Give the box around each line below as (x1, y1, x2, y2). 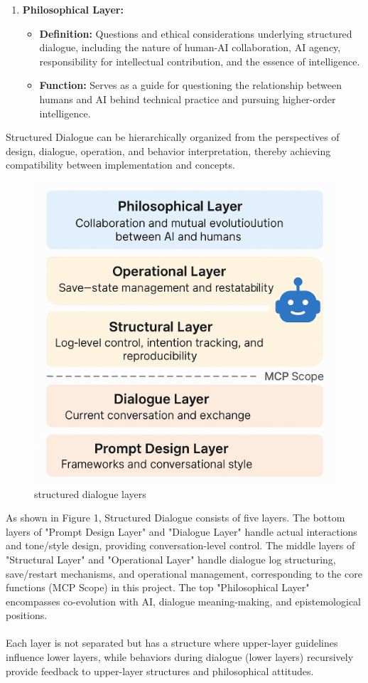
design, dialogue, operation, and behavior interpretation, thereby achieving (6, 143, 331, 158)
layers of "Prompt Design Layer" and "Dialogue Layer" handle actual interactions (6, 524, 357, 539)
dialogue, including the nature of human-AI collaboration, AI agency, (39, 40, 341, 55)
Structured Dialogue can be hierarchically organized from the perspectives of (6, 129, 340, 144)
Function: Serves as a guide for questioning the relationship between (39, 78, 342, 92)
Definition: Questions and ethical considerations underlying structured (39, 26, 352, 41)
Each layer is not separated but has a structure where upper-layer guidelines (6, 635, 338, 650)
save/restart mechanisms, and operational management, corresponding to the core (6, 566, 362, 581)
